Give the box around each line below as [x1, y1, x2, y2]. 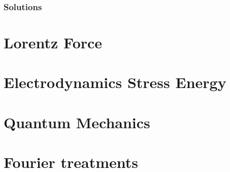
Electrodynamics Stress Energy [4, 72, 226, 93]
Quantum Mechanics [4, 111, 150, 132]
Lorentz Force [4, 32, 103, 53]
